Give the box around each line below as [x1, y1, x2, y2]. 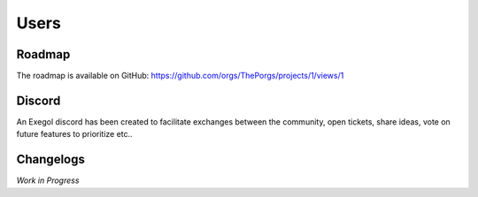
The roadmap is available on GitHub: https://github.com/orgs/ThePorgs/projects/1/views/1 [16, 71, 344, 81]
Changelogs [16, 152, 86, 167]
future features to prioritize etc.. [16, 129, 133, 140]
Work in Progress [16, 175, 80, 186]
